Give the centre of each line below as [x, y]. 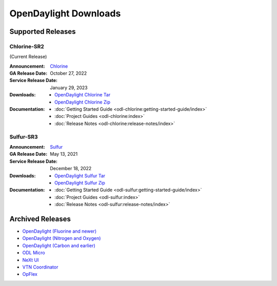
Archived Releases [40, 219]
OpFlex [30, 274]
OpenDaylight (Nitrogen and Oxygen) [62, 238]
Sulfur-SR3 [24, 137]
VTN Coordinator [40, 267]
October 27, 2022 [68, 73]
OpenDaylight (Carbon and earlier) [59, 246]
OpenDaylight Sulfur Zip [80, 182]
